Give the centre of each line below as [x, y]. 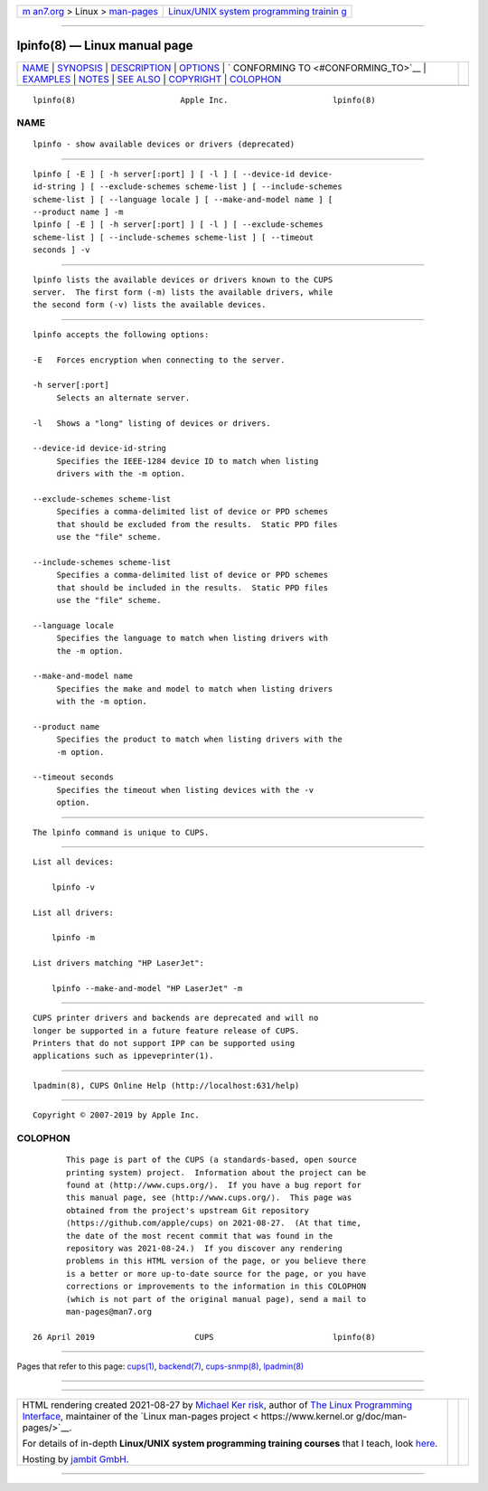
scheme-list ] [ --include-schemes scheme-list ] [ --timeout [174, 237]
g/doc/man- [381, 1417]
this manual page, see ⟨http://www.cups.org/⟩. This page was [209, 1198]
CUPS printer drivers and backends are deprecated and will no [176, 1018]
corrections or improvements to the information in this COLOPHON [216, 1287]
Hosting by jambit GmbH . [76, 1459]
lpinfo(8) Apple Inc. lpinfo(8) [204, 100]
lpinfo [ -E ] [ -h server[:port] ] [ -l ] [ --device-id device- [183, 174]
